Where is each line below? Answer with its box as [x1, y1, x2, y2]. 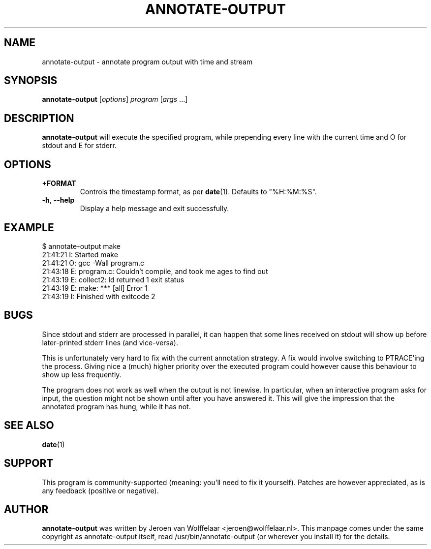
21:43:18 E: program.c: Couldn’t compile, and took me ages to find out [42, 267, 268, 275]
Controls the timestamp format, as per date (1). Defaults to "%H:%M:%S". [80, 187, 317, 196]
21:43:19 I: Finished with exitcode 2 [42, 292, 155, 301]
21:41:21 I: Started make [42, 250, 118, 259]
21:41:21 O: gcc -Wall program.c [42, 258, 144, 267]
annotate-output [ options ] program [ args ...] [42, 95, 188, 104]
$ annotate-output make [42, 242, 121, 250]
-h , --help [42, 196, 75, 205]
